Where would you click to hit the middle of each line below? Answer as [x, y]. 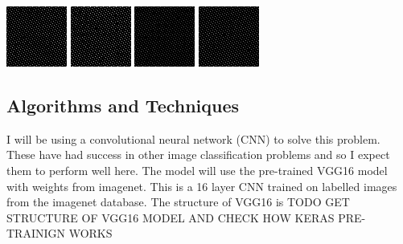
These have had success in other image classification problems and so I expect [198, 155]
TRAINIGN [36, 233]
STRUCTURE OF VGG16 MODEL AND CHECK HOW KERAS [171, 217]
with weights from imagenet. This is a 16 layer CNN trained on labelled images [202, 186]
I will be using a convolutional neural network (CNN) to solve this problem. [193, 138]
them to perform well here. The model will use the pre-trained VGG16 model [197, 170]
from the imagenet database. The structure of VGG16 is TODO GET [178, 202]
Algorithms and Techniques [123, 105]
